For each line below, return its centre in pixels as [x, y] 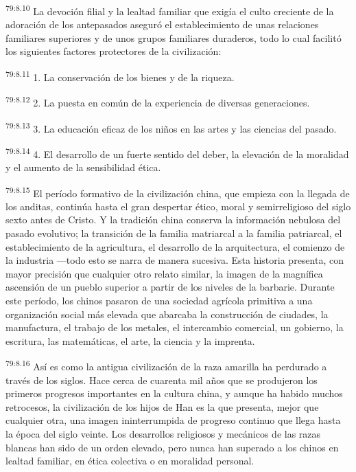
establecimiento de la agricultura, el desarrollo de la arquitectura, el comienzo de [175, 246]
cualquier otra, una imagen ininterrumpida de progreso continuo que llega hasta [173, 420]
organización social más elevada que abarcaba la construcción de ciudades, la [167, 314]
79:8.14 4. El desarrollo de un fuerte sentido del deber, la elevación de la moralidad [177, 153]
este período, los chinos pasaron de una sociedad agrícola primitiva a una [159, 301]
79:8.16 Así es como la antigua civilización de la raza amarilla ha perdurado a [166, 366]
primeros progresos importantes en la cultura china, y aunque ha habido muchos [174, 393]
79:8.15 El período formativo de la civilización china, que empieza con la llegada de [178, 192]
